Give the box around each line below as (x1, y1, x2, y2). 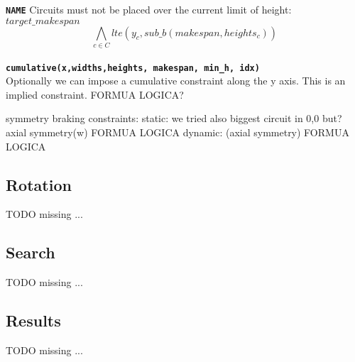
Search (6, 241, 55, 263)
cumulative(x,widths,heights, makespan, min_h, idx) (6, 62, 260, 73)
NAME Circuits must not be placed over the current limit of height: (6, 2, 292, 16)
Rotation (6, 173, 72, 195)
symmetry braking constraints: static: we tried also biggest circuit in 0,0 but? (6, 111, 342, 126)
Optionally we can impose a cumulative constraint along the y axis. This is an (6, 73, 346, 88)
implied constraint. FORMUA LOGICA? (6, 87, 184, 102)
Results (6, 309, 61, 331)
